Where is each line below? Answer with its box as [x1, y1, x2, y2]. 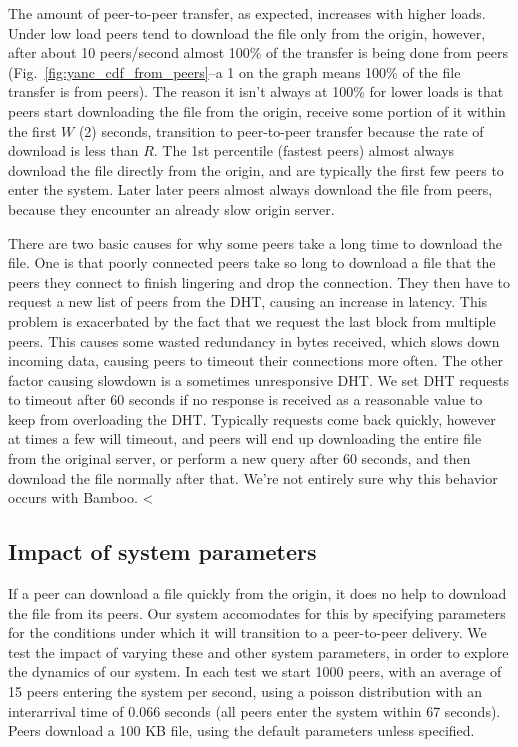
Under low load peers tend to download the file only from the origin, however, [8, 22, 486, 43]
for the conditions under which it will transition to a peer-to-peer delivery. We [8, 622, 487, 643]
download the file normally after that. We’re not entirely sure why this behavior [8, 467, 498, 488]
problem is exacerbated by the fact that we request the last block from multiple [8, 310, 496, 331]
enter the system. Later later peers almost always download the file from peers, [8, 179, 493, 200]
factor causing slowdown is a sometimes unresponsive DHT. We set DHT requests [8, 369, 509, 390]
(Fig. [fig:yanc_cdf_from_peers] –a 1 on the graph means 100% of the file [8, 61, 461, 82]
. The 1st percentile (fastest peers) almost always [153, 140, 455, 161]
